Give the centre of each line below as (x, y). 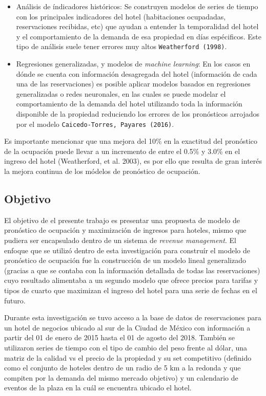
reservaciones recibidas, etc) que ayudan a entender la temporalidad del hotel (137, 26)
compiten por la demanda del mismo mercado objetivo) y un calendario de (121, 377)
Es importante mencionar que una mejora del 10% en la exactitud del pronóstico (131, 141)
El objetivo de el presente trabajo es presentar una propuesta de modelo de (122, 220)
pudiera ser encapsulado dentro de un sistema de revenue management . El (120, 240)
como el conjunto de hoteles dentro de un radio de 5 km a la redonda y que (122, 368)
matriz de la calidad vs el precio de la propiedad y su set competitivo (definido (128, 357)
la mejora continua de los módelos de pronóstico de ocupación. (102, 171)
